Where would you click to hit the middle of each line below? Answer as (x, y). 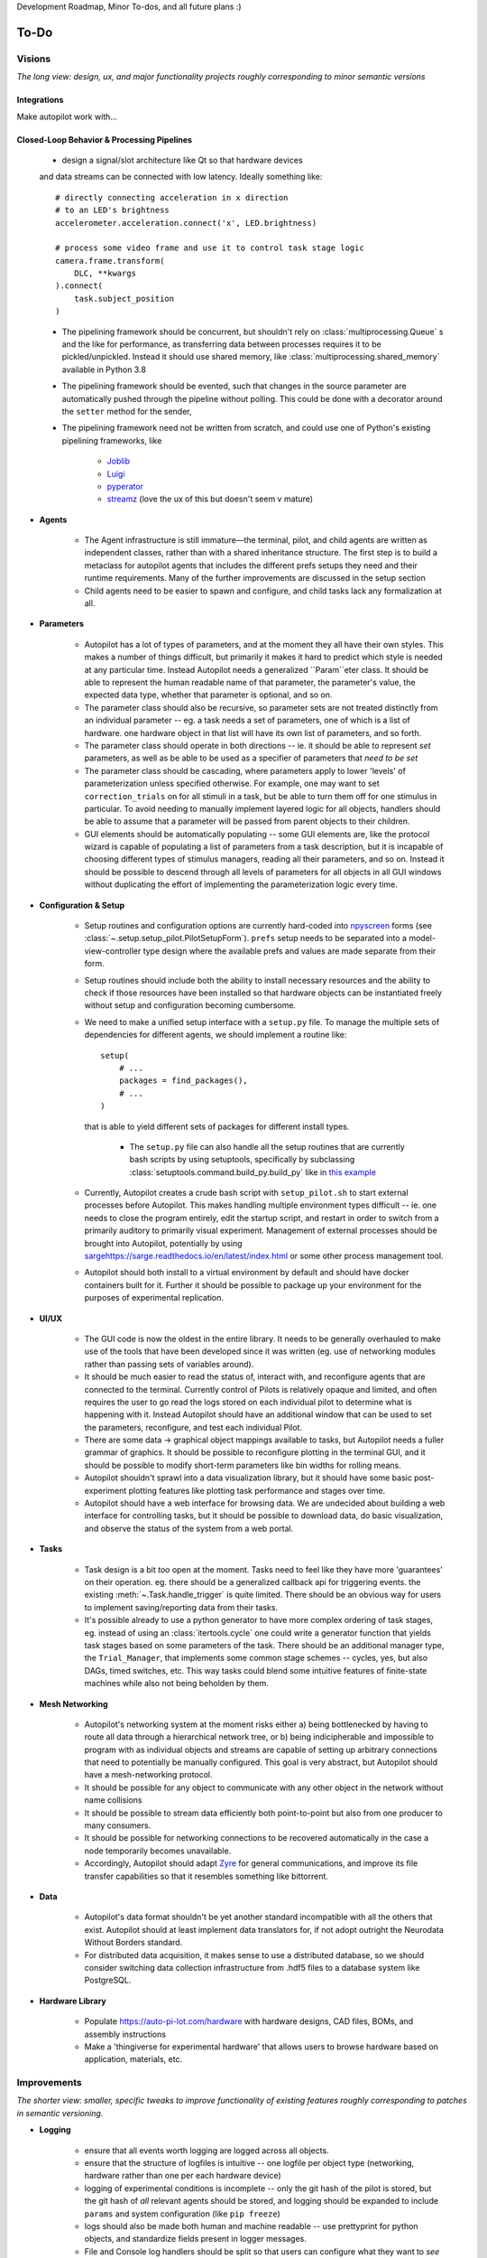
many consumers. (118, 1825)
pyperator (125, 486)
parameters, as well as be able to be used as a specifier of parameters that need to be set (251, 758)
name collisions (113, 1800)
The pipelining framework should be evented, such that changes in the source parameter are (234, 386)
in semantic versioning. (60, 2113)
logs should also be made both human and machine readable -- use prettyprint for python (251, 2225)
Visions (34, 59)
